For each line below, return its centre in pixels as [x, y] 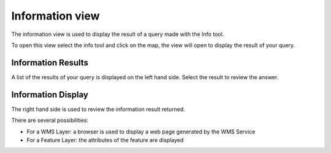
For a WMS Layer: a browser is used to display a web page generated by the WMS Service [141, 132]
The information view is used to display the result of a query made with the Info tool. [118, 34]
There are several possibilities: [50, 120]
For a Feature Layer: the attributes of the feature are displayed [105, 140]
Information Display [50, 94]
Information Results [50, 62]
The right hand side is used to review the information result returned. [98, 109]
